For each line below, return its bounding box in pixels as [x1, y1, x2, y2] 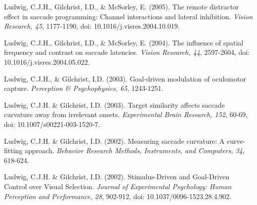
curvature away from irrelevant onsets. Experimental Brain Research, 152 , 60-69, [4, 109, 248, 120]
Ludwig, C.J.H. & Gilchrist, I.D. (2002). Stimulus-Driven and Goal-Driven [4, 171, 230, 182]
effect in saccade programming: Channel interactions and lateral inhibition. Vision [4, 11, 253, 21]
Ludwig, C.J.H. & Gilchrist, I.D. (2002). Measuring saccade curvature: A [4, 135, 225, 146]
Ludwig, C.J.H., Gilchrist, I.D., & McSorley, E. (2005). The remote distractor [4, 1, 239, 11]
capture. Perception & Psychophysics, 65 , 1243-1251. [4, 83, 164, 93]
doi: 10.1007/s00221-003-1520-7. [4, 119, 100, 129]
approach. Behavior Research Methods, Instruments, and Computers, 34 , [25, 145, 245, 156]
